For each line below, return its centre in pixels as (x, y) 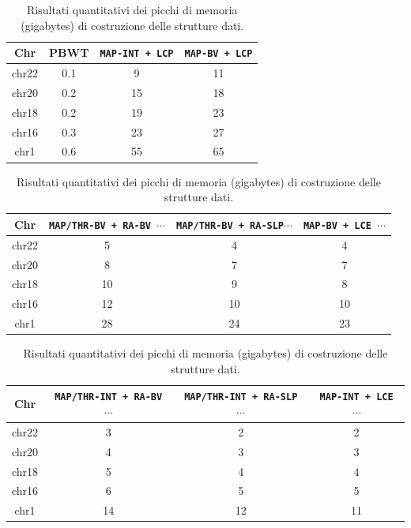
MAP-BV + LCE (337, 225)
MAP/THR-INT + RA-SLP (241, 397)
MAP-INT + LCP (137, 54)
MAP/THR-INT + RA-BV (109, 397)
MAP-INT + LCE (356, 397)
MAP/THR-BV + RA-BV (100, 225)
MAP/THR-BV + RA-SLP (230, 225)
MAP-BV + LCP (219, 54)
